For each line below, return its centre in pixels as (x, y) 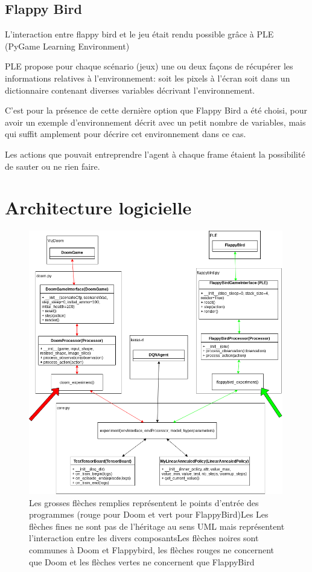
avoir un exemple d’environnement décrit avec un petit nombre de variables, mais (155, 122)
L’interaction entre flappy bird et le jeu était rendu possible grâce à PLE (139, 34)
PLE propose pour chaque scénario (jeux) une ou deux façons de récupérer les (149, 66)
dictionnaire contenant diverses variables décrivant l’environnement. (130, 90)
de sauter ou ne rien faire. (53, 166)
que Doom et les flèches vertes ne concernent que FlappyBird (142, 561)
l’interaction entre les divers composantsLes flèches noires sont (144, 538)
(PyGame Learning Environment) (67, 46)
